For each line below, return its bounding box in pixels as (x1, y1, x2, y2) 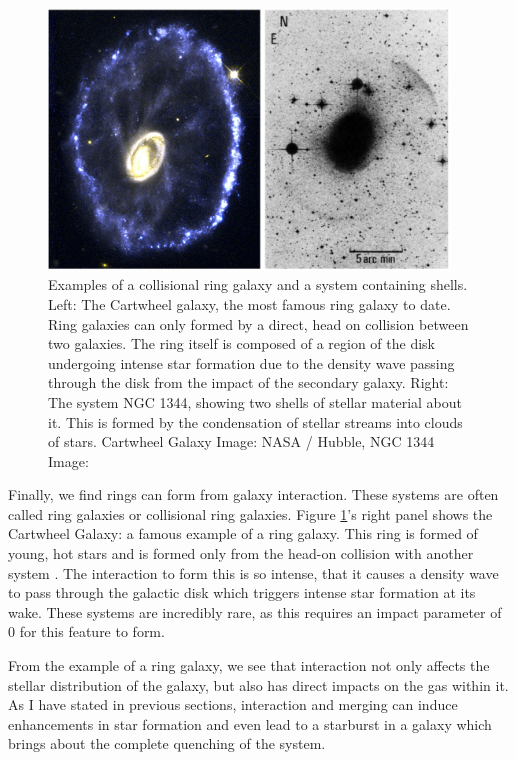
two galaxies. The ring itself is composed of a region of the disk (48, 333, 435, 354)
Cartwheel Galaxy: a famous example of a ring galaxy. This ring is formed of (8, 523, 478, 544)
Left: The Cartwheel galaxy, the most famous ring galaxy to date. (48, 293, 451, 314)
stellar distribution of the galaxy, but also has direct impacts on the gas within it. (8, 674, 509, 695)
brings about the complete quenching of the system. (8, 733, 326, 754)
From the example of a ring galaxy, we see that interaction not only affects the (8, 655, 490, 676)
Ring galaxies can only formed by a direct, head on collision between (48, 313, 469, 334)
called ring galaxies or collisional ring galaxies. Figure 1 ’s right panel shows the (8, 503, 493, 524)
